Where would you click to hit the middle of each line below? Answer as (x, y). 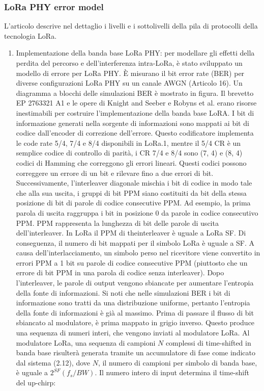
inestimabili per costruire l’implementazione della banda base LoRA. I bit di (135, 112)
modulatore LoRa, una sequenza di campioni (86, 342)
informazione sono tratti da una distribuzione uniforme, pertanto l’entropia (133, 303)
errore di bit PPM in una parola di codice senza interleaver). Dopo (120, 272)
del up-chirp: (36, 382)
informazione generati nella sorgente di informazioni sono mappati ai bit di (133, 123)
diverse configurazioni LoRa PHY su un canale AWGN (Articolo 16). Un (129, 83)
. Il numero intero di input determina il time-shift (172, 372)
